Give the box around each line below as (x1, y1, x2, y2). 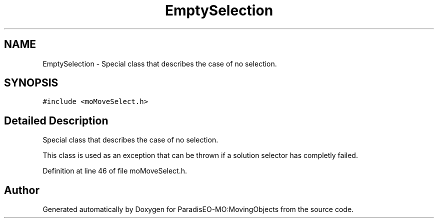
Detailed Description (4, 114, 108, 127)
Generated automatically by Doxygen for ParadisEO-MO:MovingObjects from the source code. (42, 205, 354, 214)
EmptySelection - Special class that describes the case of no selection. (42, 59, 277, 68)
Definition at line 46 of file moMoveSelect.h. (42, 166, 187, 175)
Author (4, 183, 39, 196)
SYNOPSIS (4, 76, 58, 89)
